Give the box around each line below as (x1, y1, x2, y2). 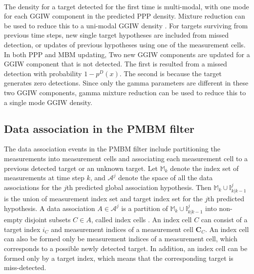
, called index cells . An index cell (91, 214, 192, 225)
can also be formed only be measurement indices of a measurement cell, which (4, 233, 237, 244)
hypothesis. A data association (4, 203, 95, 213)
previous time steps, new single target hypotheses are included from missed (4, 30, 229, 40)
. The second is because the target (119, 68, 222, 78)
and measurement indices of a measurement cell (51, 224, 193, 234)
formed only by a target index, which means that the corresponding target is (4, 253, 233, 263)
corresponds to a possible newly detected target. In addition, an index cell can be (4, 243, 248, 253)
